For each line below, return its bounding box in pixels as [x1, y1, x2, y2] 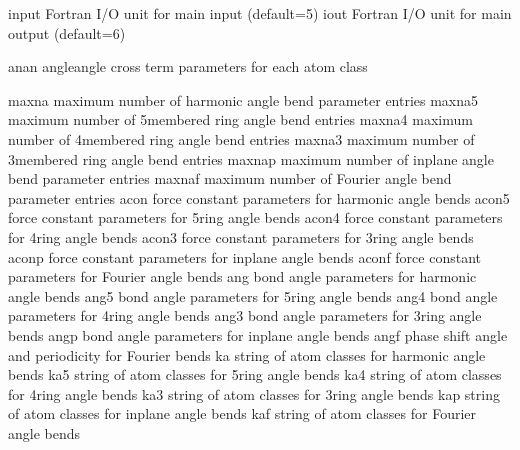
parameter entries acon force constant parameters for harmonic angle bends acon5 [8, 187, 510, 208]
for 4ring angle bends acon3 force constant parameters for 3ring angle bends [8, 226, 474, 247]
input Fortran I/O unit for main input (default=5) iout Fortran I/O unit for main [8, 3, 512, 23]
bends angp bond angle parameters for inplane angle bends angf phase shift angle [8, 324, 508, 345]
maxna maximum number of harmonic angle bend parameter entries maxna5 [8, 89, 479, 110]
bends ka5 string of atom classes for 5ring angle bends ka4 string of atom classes [8, 364, 502, 385]
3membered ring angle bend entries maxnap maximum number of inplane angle [8, 148, 494, 169]
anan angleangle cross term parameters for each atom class [8, 56, 368, 77]
